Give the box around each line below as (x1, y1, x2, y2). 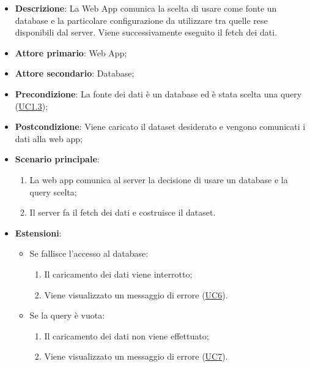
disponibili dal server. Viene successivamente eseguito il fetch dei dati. (15, 26, 278, 39)
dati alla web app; (15, 132, 83, 145)
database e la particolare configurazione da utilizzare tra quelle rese (15, 13, 268, 26)
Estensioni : (15, 226, 62, 239)
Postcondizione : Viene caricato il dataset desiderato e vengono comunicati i (15, 120, 306, 133)
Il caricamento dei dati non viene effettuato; (44, 329, 209, 342)
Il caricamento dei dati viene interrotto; (44, 267, 193, 280)
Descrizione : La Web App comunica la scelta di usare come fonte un (15, 2, 277, 14)
